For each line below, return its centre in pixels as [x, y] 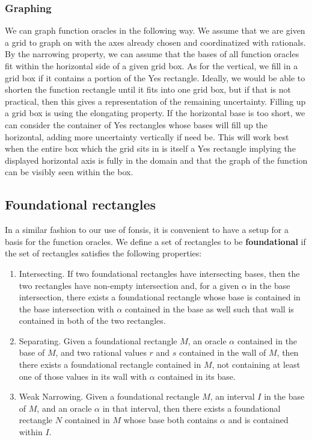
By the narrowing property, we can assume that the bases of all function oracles [152, 54]
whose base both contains [170, 420]
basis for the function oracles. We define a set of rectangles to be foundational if [155, 241]
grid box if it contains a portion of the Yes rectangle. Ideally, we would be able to [155, 77]
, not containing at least [256, 364]
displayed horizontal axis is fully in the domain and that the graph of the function [156, 160]
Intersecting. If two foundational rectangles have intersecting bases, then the [159, 273]
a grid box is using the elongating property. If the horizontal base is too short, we [155, 113]
